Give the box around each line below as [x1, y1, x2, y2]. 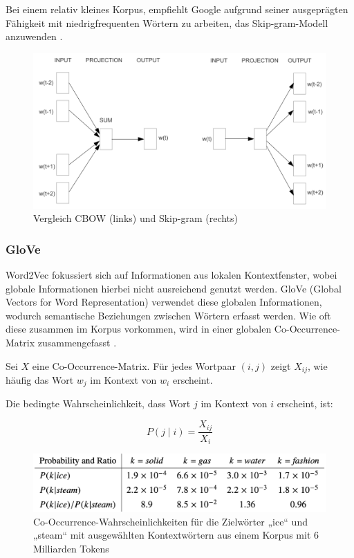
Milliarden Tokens [33, 541, 109, 555]
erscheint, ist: [277, 396, 333, 411]
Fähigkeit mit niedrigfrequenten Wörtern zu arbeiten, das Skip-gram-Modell [6, 15, 328, 30]
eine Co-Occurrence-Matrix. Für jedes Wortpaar [32, 358, 236, 373]
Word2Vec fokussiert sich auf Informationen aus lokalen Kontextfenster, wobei [6, 268, 337, 281]
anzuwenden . [6, 29, 63, 44]
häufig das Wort [6, 373, 74, 387]
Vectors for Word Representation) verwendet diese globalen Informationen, [6, 295, 322, 309]
